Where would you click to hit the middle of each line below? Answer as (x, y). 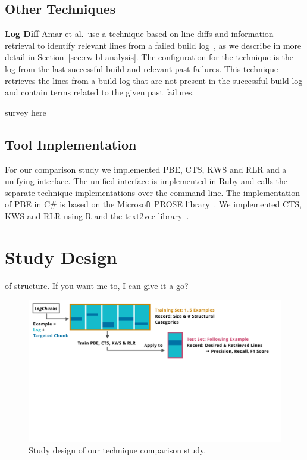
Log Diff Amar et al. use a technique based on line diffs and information (139, 34)
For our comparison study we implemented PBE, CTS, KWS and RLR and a (146, 169)
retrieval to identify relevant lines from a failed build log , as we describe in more (153, 45)
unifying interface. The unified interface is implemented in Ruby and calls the (146, 181)
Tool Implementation (71, 144)
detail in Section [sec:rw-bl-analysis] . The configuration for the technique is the (149, 57)
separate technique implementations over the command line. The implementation (153, 192)
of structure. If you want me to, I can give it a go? (97, 285)
